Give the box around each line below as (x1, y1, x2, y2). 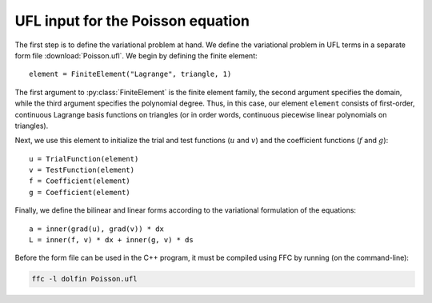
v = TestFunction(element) (29, 165, 135, 175)
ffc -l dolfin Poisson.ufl (31, 274, 138, 284)
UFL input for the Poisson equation (14, 12, 250, 30)
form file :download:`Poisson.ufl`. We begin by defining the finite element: (14, 50, 258, 60)
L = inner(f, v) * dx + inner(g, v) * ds (29, 236, 194, 245)
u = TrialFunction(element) (29, 154, 139, 163)
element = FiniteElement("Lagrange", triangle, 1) (29, 70, 232, 79)
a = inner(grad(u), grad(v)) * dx (29, 224, 164, 233)
